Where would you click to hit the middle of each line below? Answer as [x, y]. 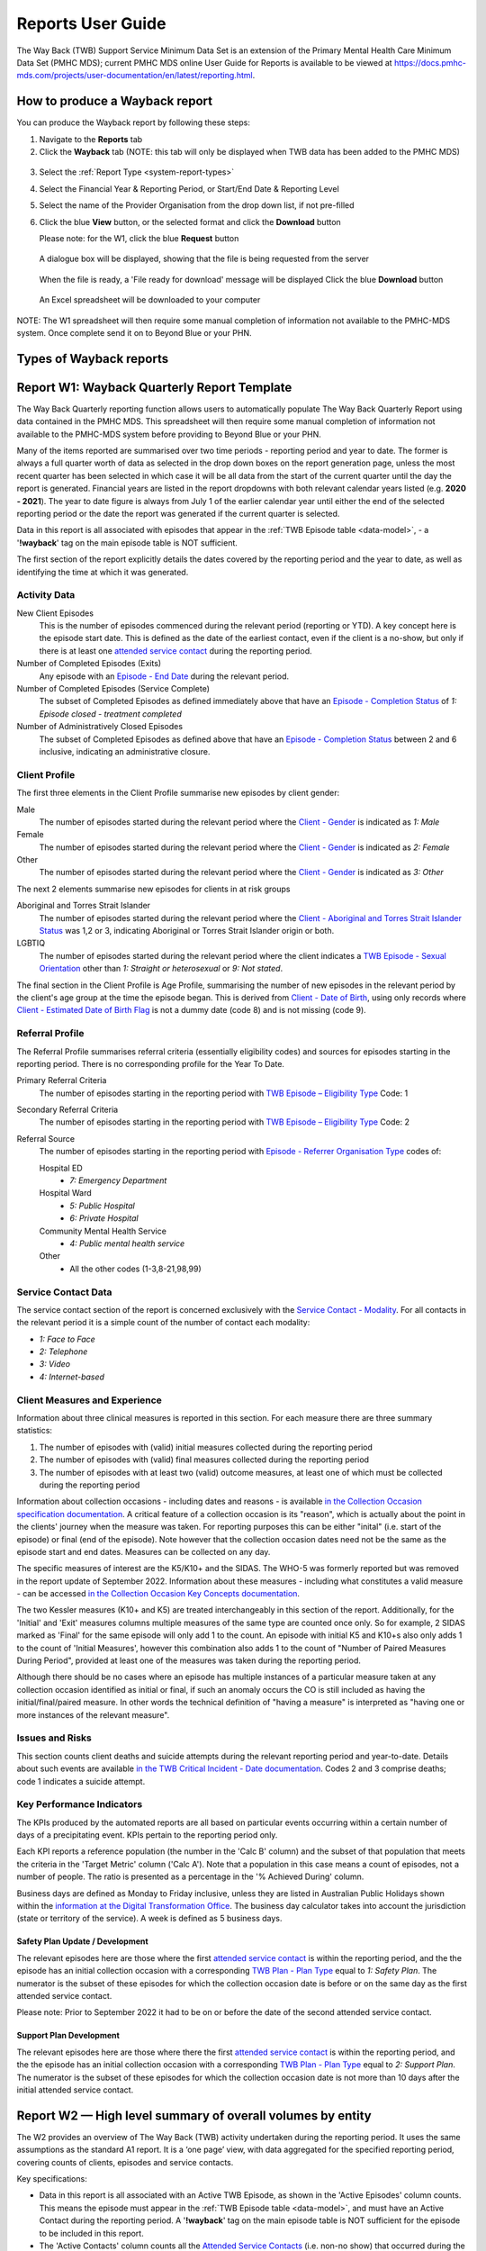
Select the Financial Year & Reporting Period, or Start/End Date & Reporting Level [189, 188]
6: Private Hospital [104, 1218]
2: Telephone [63, 1352]
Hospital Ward [65, 1193]
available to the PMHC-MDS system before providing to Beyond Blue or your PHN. [169, 434]
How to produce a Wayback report [115, 101]
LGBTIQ [31, 943]
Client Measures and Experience [89, 1400]
